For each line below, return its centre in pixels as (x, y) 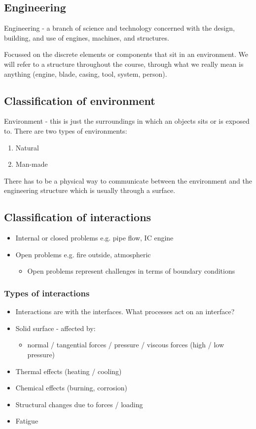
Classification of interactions (78, 217)
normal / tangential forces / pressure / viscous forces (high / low (126, 345)
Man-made (32, 164)
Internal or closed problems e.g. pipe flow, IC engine (94, 238)
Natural (27, 147)
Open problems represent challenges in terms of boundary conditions (131, 271)
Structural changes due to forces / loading (79, 404)
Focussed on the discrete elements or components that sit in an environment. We (126, 54)
